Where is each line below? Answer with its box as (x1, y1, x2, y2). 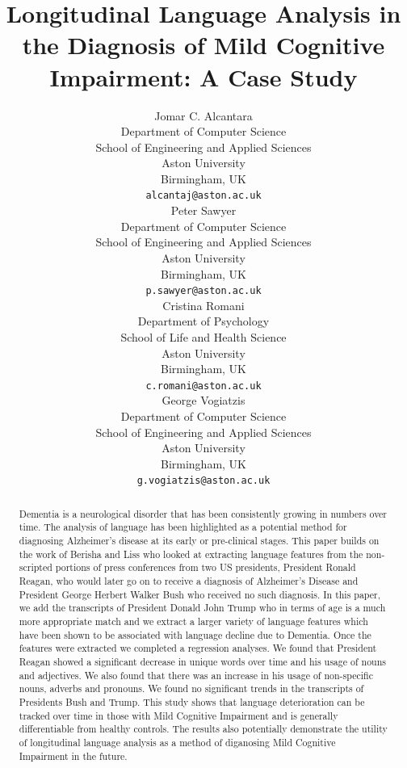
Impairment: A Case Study (49, 60, 358, 93)
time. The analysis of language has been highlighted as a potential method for (19, 520, 347, 534)
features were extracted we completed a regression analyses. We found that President (19, 641, 377, 655)
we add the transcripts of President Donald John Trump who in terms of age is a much (19, 601, 386, 615)
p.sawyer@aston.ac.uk (145, 285, 262, 297)
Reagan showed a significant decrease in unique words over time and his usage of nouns (19, 655, 386, 669)
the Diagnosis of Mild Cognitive (22, 28, 385, 61)
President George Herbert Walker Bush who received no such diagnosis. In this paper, (19, 587, 381, 601)
